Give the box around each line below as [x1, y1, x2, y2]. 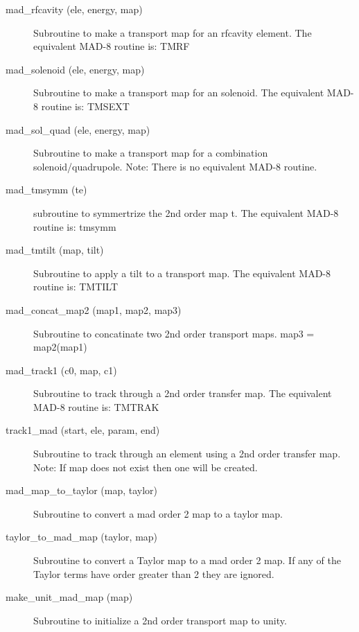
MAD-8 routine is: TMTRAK [33, 399, 159, 414]
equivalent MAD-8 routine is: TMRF [33, 39, 190, 53]
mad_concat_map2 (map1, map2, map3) [6, 302, 182, 317]
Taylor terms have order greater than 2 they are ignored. [33, 566, 274, 581]
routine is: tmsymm [33, 219, 116, 234]
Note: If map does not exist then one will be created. [33, 459, 258, 474]
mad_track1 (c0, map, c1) [6, 362, 117, 377]
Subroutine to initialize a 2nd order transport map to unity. [33, 613, 287, 627]
